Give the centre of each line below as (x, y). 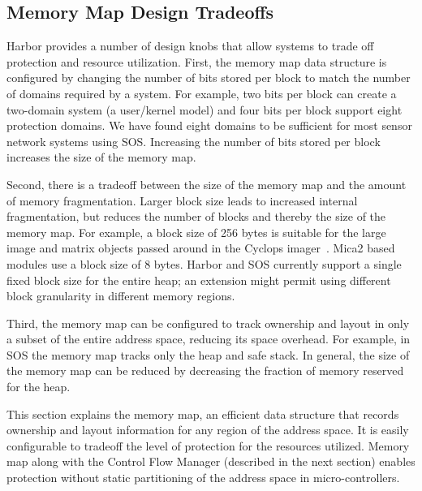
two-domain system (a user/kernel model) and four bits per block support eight (205, 109)
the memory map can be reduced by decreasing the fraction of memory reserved (205, 370)
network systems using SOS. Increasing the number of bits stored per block (194, 141)
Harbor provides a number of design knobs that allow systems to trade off (190, 46)
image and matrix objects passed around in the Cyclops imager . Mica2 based (201, 248)
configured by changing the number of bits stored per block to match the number (209, 78)
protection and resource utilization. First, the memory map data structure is (197, 61)
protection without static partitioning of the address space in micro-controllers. (203, 478)
